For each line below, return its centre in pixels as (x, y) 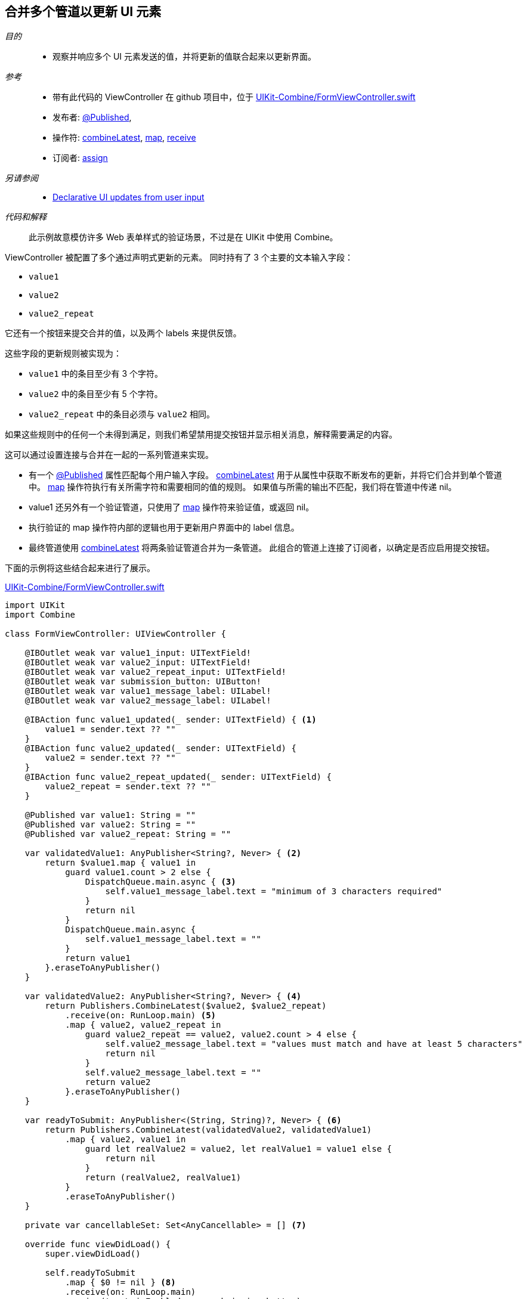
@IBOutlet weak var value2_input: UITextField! (138, 663)
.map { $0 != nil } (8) (120, 1283)
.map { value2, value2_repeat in (143, 1025)
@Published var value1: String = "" (110, 815)
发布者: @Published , (92, 117)
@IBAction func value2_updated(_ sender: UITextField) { (160, 748)
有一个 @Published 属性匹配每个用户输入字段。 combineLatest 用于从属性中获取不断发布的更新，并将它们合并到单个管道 (265, 475)
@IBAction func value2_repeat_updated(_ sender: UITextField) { (178, 777)
